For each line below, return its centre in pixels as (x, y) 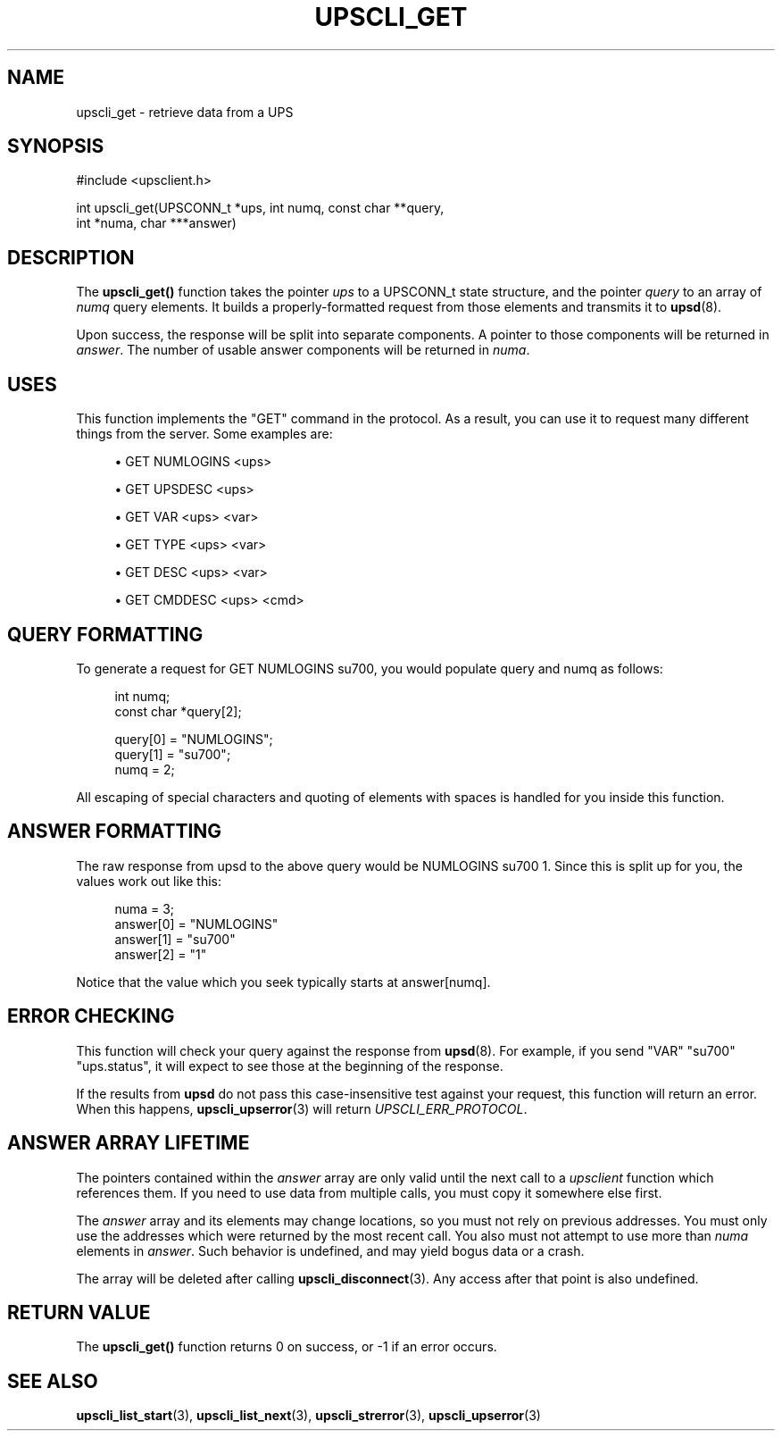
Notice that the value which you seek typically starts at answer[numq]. (283, 982)
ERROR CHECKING (91, 1016)
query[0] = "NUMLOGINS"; (194, 739)
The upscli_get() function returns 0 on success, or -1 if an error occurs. (287, 1347)
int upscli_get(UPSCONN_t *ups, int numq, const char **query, (260, 208)
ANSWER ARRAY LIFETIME (129, 1143)
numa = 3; (145, 908)
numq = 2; (145, 769)
